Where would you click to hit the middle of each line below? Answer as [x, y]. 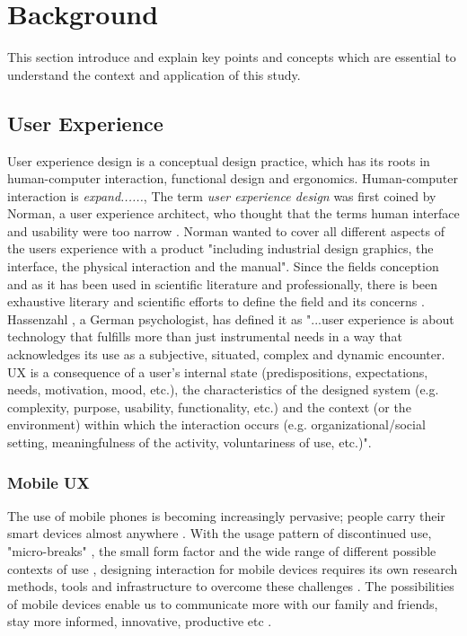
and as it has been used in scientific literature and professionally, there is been [223, 283]
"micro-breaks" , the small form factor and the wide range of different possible [222, 551]
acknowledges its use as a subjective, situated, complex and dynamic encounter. [226, 354]
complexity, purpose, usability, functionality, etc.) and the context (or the [209, 406]
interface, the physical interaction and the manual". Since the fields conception [223, 266]
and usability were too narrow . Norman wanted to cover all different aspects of [226, 230]
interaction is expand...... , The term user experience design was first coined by [222, 195]
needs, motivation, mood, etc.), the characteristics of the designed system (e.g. [223, 389]
